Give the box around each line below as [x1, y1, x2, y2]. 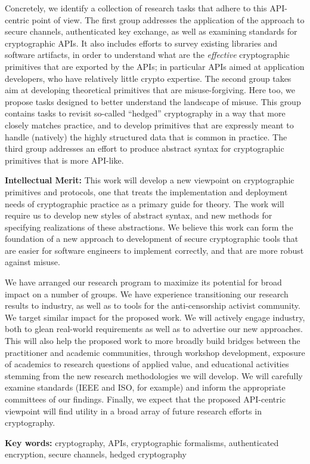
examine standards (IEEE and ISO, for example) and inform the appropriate [5, 381, 286, 394]
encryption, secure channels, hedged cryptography [5, 448, 187, 460]
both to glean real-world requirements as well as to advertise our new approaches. [5, 322, 303, 335]
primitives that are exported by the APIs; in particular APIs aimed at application [5, 60, 305, 72]
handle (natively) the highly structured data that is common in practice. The [5, 130, 287, 143]
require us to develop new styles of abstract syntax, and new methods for [5, 209, 272, 222]
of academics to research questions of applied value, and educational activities [5, 358, 289, 370]
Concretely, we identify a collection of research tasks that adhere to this [5, 2, 267, 14]
